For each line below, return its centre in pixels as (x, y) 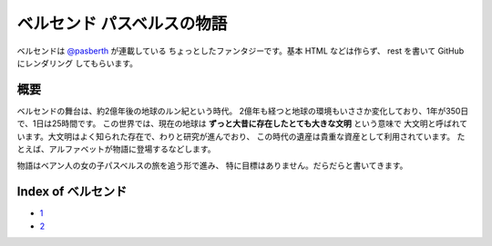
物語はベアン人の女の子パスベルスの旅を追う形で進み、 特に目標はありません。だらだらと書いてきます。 (212, 166)
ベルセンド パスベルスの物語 (122, 24)
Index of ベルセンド (72, 192)
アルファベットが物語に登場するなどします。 (132, 149)
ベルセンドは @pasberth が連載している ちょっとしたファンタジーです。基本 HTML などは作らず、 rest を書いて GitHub (241, 51)
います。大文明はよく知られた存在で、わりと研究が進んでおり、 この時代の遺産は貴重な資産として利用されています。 (236, 136)
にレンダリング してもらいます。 (77, 63)
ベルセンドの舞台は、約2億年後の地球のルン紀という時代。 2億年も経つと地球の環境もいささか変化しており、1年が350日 (243, 111)
